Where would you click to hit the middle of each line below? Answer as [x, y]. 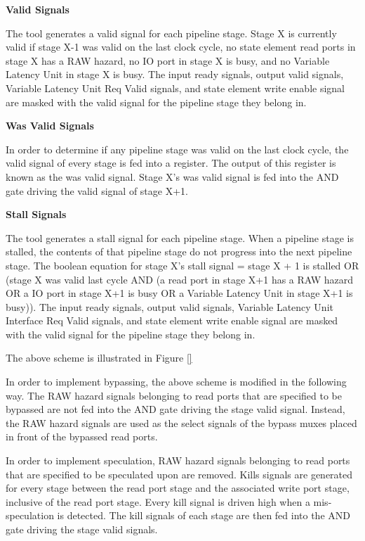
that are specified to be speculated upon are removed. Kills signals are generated [179, 474]
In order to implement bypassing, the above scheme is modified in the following [176, 382]
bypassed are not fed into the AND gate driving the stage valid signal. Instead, [175, 409]
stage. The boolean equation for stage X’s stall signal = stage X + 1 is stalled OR [182, 265]
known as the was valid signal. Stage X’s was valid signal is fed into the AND [172, 176]
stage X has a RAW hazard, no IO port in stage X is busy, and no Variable [168, 60]
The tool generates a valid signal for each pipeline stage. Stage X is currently [171, 33]
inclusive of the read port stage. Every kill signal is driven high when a [158, 501]
